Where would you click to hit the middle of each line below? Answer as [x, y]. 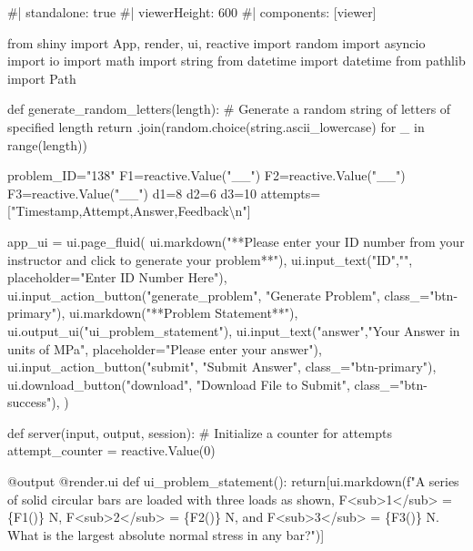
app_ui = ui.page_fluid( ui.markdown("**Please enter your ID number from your [236, 241]
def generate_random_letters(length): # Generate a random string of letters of [229, 109]
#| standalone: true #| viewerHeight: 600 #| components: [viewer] [192, 12]
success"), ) [38, 402]
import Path [42, 78]
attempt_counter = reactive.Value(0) [111, 450]
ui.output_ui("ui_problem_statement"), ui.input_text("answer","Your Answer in [234, 330]
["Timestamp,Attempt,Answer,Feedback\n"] [129, 211]
